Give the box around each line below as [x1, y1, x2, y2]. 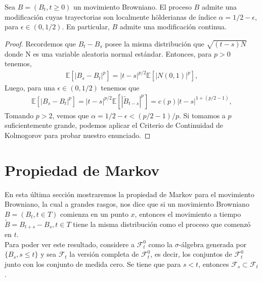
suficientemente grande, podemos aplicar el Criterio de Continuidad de [5, 120, 223, 130]
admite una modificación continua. [119, 21, 227, 32]
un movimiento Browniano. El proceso [73, 2, 192, 12]
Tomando [5, 110, 34, 120]
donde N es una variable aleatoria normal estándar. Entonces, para [5, 48, 212, 59]
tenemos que [101, 82, 140, 93]
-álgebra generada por [179, 239, 247, 249]
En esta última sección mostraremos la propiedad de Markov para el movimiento [5, 189, 254, 199]
